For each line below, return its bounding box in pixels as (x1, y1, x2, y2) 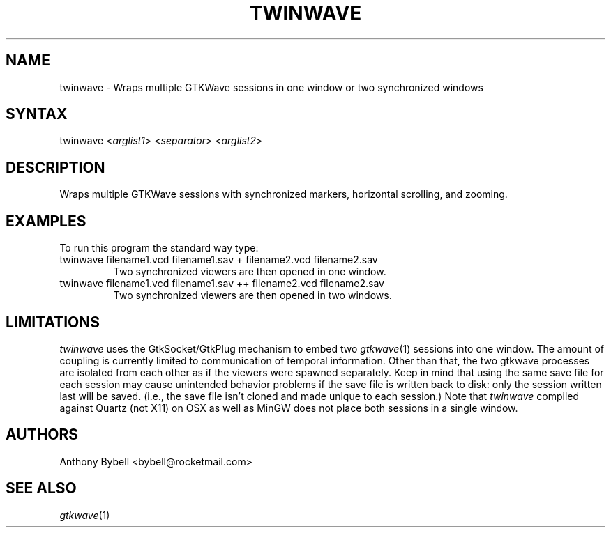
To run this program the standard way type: (59, 242, 259, 254)
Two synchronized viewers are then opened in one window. (113, 265, 386, 278)
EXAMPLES (6, 212, 86, 230)
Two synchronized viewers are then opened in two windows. (113, 289, 392, 302)
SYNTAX (6, 105, 68, 123)
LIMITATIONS (6, 313, 100, 331)
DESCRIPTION (6, 158, 105, 176)
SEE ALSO (6, 479, 77, 497)
